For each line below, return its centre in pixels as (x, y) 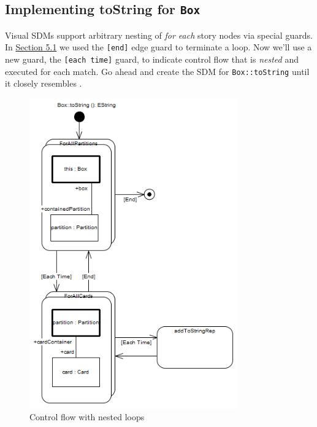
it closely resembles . (44, 83)
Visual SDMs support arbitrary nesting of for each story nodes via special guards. (159, 35)
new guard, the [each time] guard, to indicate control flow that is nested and (152, 59)
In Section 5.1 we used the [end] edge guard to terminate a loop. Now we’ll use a (158, 47)
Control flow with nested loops (87, 417)
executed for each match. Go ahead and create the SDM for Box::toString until (157, 71)
